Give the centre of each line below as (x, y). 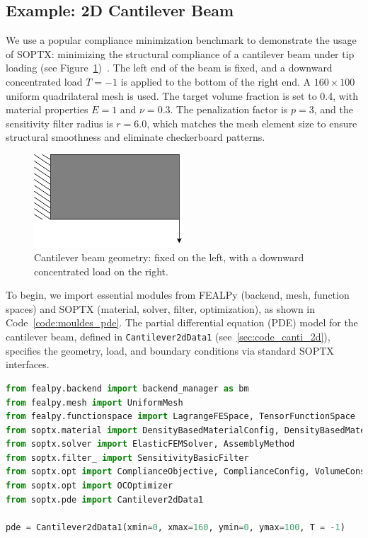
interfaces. (28, 364)
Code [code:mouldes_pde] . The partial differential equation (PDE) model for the (182, 322)
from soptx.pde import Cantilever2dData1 (105, 499)
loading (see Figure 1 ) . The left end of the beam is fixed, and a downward (169, 68)
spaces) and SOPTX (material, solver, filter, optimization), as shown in (161, 308)
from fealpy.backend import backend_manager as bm (127, 388)
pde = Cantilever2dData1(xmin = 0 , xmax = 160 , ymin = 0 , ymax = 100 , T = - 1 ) (176, 527)
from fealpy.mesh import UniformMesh (94, 402)
